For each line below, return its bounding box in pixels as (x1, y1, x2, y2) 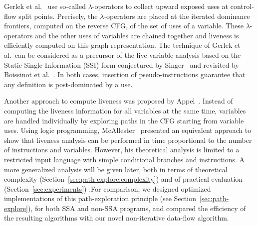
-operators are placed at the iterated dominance (104, 10, 250, 21)
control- (230, 1, 254, 11)
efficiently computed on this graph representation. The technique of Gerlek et (4, 40, 241, 50)
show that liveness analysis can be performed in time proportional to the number (4, 134, 252, 145)
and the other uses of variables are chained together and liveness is (34, 30, 239, 40)
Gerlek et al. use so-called (4, 1, 86, 11)
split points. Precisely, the (18, 10, 98, 21)
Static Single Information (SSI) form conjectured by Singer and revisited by (4, 59, 239, 70)
